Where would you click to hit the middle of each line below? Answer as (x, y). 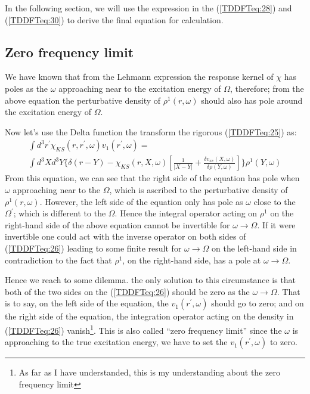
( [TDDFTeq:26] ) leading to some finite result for (93, 248)
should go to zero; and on (258, 303)
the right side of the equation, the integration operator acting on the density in (149, 316)
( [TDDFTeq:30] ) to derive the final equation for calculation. (114, 19)
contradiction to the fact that (58, 260)
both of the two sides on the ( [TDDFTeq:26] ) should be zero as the (127, 291)
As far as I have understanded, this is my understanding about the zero (149, 372)
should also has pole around (252, 100)
